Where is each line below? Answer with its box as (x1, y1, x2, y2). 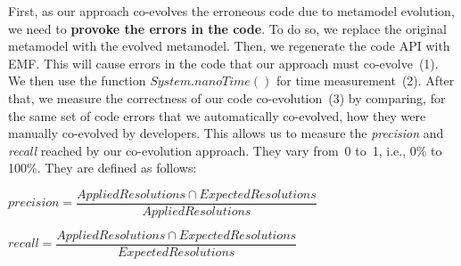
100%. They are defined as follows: (8, 158, 197, 177)
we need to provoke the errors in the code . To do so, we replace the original (8, 19, 447, 37)
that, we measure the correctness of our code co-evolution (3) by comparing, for (8, 88, 446, 107)
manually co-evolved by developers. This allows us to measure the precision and (8, 124, 444, 142)
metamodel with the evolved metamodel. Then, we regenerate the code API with (8, 36, 450, 55)
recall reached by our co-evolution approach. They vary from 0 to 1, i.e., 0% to (8, 141, 442, 159)
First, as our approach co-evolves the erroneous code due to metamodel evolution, (8, 2, 455, 20)
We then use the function (8, 71, 146, 90)
